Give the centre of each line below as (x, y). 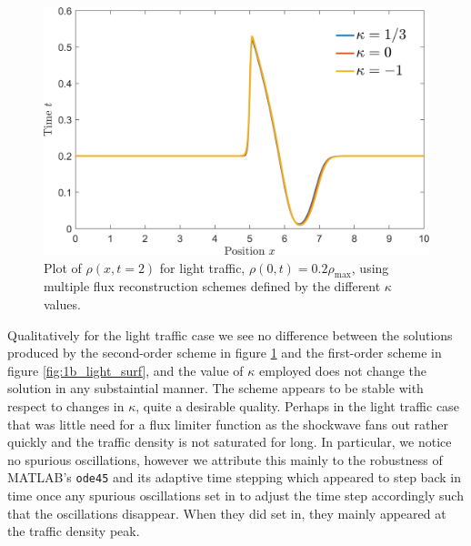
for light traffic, (202, 267)
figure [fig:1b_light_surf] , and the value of (125, 370)
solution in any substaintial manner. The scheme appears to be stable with (215, 388)
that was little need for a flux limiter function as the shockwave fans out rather (228, 424)
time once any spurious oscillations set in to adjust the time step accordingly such (235, 495)
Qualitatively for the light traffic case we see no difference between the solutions (230, 334)
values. (62, 304)
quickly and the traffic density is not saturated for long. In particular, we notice (230, 442)
